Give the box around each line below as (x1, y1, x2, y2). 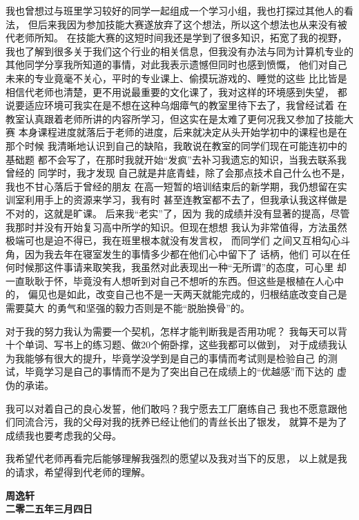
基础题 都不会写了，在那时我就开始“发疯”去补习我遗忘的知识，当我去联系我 (6, 152, 347, 166)
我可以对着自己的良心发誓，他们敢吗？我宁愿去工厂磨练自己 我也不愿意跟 (6, 401, 338, 415)
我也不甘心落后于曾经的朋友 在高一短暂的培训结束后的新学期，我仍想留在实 (6, 179, 347, 193)
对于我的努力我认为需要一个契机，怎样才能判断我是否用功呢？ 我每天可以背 (6, 323, 347, 338)
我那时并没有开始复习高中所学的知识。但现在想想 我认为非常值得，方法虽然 (6, 219, 347, 234)
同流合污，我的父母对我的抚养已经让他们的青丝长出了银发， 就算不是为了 (14, 414, 347, 429)
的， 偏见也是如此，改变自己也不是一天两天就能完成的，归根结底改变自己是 (6, 287, 347, 301)
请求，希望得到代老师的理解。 (14, 465, 151, 479)
